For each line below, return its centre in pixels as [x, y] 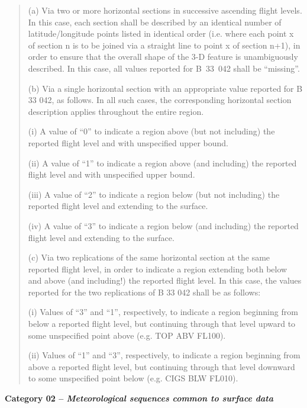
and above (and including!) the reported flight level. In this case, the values [165, 280]
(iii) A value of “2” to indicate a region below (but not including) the [154, 194]
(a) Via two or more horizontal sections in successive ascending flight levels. [165, 10]
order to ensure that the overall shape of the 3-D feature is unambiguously [163, 57]
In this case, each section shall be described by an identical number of [155, 22]
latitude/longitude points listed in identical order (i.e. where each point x [161, 33]
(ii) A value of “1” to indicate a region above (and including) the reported [162, 163]
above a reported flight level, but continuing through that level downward [161, 366]
